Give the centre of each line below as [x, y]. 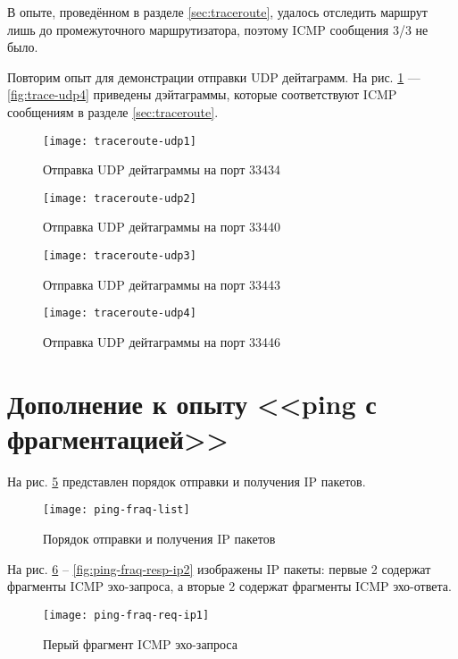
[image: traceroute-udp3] [120, 256]
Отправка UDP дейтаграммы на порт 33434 [162, 169]
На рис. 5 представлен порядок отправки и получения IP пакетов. [187, 481]
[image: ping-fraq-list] [117, 510]
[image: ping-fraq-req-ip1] [126, 615]
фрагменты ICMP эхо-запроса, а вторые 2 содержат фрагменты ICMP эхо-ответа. [229, 586]
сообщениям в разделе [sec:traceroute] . [113, 111]
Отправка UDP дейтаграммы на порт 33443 [162, 284]
